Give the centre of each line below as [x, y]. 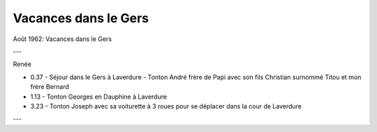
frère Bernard [50, 87]
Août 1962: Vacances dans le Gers [62, 39]
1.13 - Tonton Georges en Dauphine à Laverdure [99, 97]
